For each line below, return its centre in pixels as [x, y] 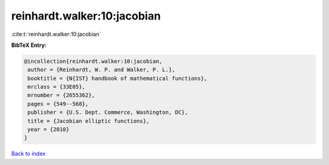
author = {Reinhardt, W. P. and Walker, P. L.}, [101, 70]
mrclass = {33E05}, [56, 87]
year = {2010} [48, 130]
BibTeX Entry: [29, 45]
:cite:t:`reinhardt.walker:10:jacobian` [56, 34]
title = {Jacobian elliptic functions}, [89, 121]
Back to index [28, 154]
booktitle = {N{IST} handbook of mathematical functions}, [118, 78]
